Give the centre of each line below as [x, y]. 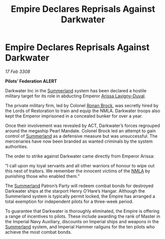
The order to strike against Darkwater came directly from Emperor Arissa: [80, 156]
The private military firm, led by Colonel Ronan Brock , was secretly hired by [82, 105]
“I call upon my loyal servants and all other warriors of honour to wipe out [80, 165]
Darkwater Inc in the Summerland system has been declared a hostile [76, 90]
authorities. [17, 146]
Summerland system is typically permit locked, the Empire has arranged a [80, 196]
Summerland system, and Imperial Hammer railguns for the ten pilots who [80, 227]
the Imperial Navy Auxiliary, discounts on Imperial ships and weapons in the [82, 221]
